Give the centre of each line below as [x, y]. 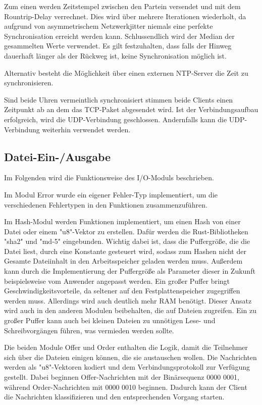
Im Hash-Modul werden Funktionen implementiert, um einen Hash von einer [122, 221]
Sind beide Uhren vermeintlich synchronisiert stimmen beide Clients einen [119, 99]
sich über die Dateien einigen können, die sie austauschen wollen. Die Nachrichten [130, 357]
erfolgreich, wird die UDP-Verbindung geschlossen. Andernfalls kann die [116, 119]
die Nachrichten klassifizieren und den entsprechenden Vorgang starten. [114, 397]
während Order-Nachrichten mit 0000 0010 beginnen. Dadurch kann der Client [126, 387]
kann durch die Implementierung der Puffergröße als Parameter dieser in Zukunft [130, 271]
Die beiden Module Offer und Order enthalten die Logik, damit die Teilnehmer [126, 347]
